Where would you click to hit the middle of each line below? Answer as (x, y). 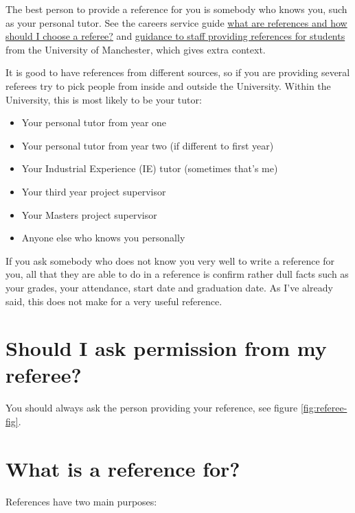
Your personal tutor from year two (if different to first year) (148, 145)
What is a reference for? (123, 468)
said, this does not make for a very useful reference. (114, 301)
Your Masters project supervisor (89, 214)
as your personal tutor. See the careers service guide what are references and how (176, 22)
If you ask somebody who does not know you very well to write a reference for (170, 260)
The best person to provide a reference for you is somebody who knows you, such (176, 9)
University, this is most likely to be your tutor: (104, 99)
